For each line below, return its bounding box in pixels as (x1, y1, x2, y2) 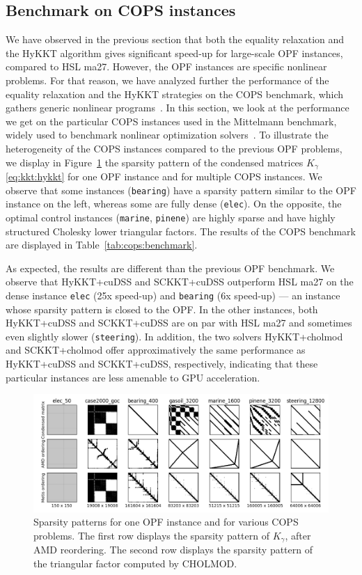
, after (285, 528, 311, 542)
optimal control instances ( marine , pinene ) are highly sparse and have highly (6, 210, 336, 224)
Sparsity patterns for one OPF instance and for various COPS (33, 514, 299, 529)
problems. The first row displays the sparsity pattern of (33, 528, 269, 542)
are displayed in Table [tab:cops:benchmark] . (6, 237, 198, 252)
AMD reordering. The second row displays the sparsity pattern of (33, 542, 313, 557)
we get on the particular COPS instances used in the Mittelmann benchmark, (6, 113, 337, 128)
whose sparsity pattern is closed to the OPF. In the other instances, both (6, 301, 318, 316)
